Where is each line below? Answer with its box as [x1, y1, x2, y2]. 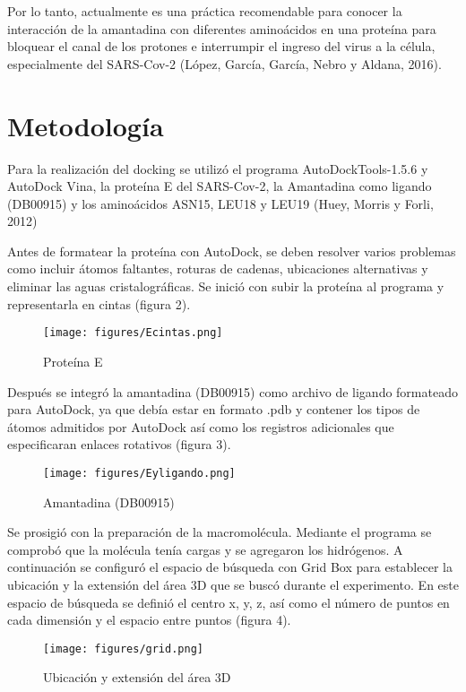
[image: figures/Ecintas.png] [43, 326, 223, 340]
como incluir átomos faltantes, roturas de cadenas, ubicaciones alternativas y [7, 259, 428, 278]
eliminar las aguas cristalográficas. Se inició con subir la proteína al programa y [7, 277, 444, 296]
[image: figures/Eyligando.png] [43, 466, 236, 480]
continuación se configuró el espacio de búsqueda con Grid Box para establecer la [7, 558, 453, 576]
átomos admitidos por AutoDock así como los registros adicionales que [7, 417, 394, 436]
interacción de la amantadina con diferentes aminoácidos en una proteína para [7, 19, 436, 38]
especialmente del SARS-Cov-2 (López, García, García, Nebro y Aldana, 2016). [7, 54, 442, 73]
